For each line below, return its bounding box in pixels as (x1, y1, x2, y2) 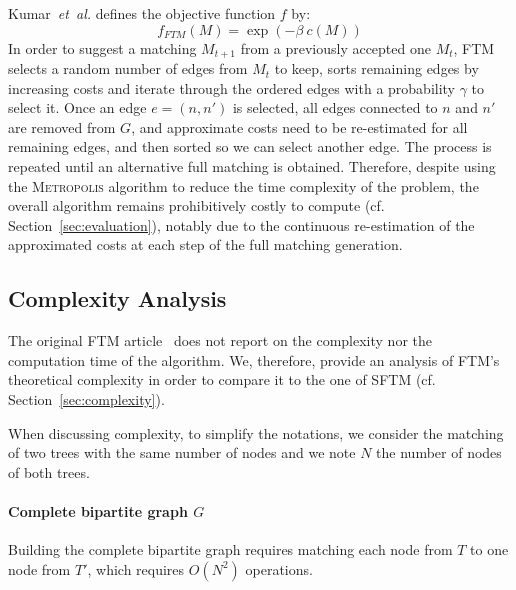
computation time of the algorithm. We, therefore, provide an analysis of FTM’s (8, 349, 500, 370)
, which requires (87, 558, 185, 579)
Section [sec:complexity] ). (8, 388, 165, 409)
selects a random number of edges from (8, 58, 248, 79)
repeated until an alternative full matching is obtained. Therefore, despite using (8, 156, 496, 177)
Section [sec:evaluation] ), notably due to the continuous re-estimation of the (8, 214, 475, 235)
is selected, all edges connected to (232, 97, 438, 118)
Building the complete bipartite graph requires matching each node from (8, 539, 453, 560)
